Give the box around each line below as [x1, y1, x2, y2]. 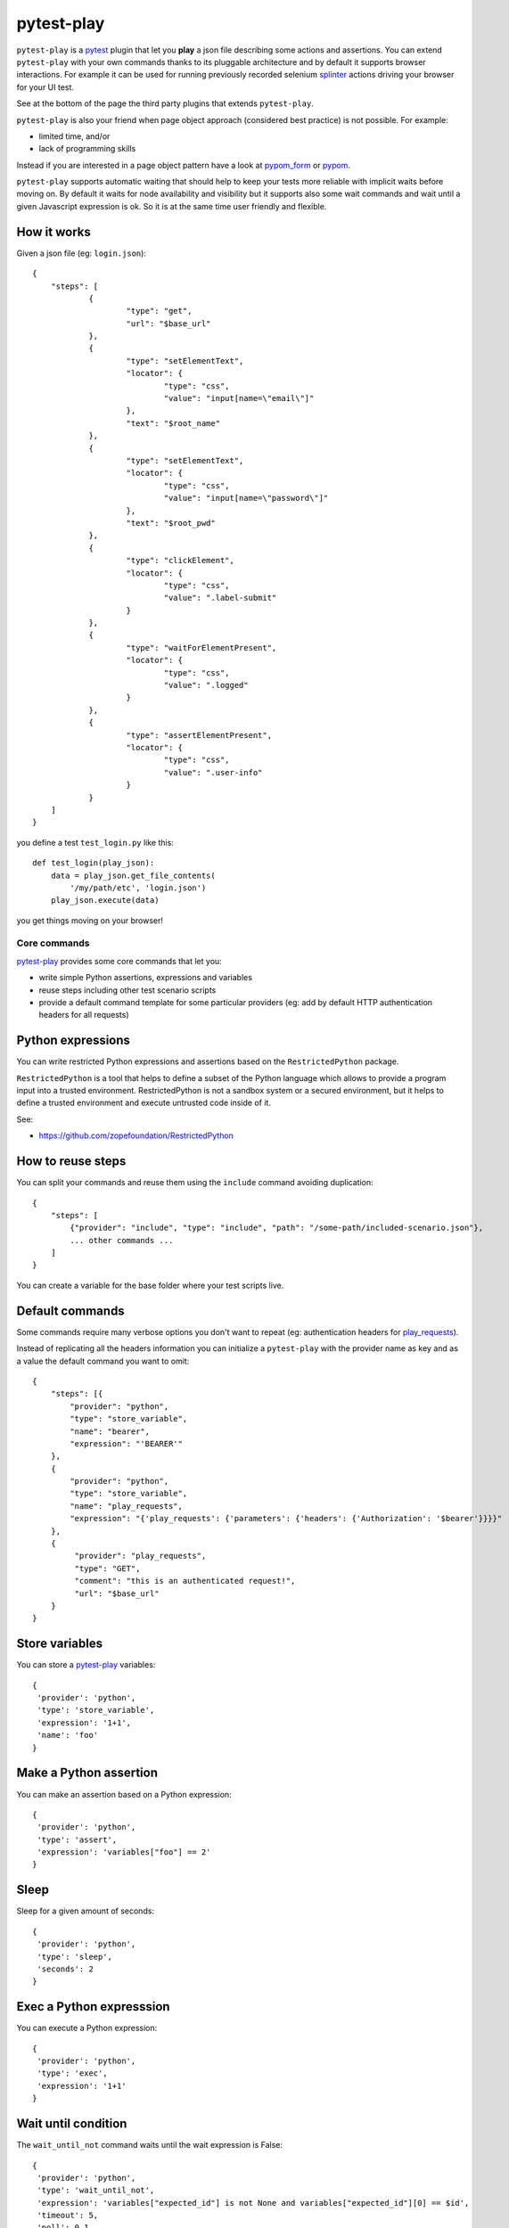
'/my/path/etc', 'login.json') [70, 882, 207, 893]
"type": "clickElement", [126, 555, 235, 566]
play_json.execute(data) [50, 896, 160, 905]
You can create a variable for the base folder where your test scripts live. [16, 1280, 284, 1290]
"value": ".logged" [163, 680, 249, 691]
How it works [16, 224, 91, 240]
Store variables [16, 1636, 103, 1651]
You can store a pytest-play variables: [16, 1659, 156, 1670]
